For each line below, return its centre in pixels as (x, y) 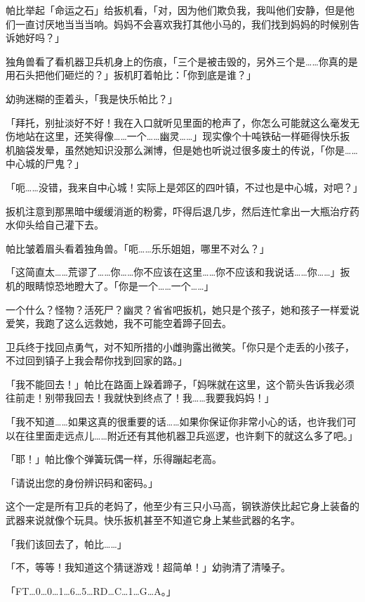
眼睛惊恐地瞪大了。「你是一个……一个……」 (119, 285)
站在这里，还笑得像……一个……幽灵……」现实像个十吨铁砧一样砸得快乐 (182, 136)
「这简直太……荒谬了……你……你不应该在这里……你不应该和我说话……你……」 (173, 272)
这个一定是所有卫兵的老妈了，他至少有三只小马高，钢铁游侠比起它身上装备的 (182, 506)
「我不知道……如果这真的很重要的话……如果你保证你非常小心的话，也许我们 (176, 422)
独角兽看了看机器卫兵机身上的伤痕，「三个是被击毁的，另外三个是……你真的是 (182, 61)
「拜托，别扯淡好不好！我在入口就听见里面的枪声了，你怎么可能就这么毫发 (178, 122)
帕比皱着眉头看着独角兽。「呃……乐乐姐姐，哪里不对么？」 (138, 248)
